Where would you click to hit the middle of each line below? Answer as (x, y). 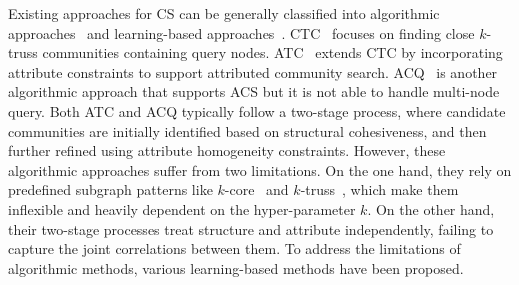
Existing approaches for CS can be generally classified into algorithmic (224, 13)
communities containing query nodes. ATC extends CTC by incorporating (272, 52)
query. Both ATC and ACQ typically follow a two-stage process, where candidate (257, 110)
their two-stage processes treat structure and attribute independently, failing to (251, 228)
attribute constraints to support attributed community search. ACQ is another (253, 71)
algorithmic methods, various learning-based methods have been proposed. (236, 267)
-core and (256, 189)
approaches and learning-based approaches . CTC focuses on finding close (241, 32)
